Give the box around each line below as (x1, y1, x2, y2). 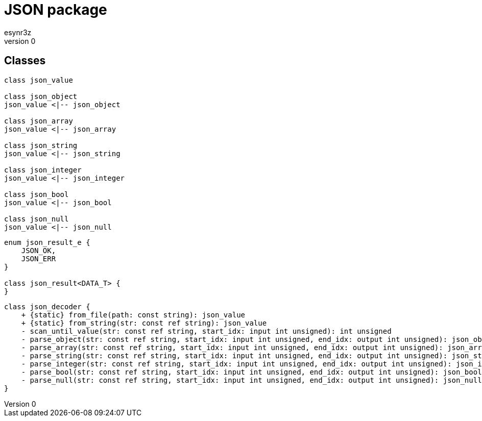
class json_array (4, 116, 73, 125)
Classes (4, 54, 46, 67)
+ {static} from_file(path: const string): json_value (21, 310, 246, 319)
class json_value (4, 76, 73, 84)
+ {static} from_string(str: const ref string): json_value (21, 318, 267, 327)
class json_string (4, 141, 78, 150)
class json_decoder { (4, 302, 90, 311)
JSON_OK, (21, 246, 56, 255)
